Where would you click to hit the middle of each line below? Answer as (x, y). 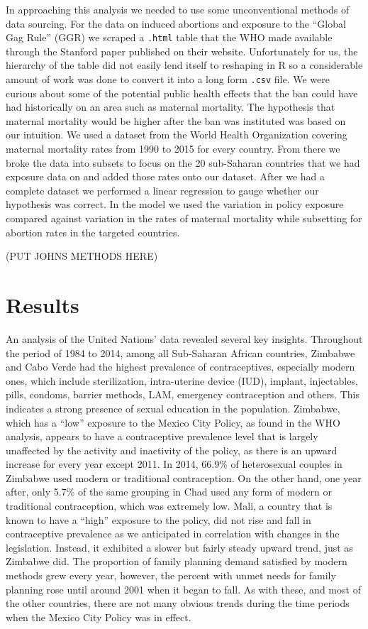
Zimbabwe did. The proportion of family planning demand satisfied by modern (177, 561)
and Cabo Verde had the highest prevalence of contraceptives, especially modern (180, 367)
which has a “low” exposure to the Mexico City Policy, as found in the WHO (173, 422)
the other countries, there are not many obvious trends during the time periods (178, 603)
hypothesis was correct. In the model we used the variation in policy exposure (175, 204)
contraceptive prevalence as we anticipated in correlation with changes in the (173, 534)
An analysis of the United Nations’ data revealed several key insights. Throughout (184, 338)
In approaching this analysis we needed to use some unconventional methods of (178, 9)
